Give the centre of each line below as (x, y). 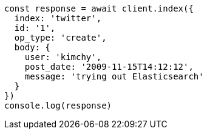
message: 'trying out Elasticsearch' (114, 76)
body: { (32, 47)
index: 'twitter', (58, 18)
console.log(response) (58, 106)
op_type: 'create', (60, 38)
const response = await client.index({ (99, 8)
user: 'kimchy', (63, 57)
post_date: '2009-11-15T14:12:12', (109, 67)
